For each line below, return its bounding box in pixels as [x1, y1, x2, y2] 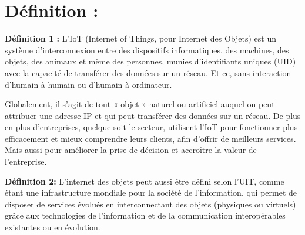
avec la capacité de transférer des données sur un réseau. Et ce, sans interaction [5, 66, 291, 79]
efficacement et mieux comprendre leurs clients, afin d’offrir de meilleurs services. [5, 132, 296, 144]
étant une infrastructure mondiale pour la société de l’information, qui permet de [5, 186, 297, 199]
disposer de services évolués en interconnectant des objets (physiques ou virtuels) [5, 197, 296, 210]
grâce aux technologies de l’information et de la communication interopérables [5, 209, 286, 222]
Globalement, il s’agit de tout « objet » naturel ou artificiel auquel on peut [5, 98, 275, 110]
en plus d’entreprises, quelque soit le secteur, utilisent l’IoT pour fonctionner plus [5, 121, 298, 133]
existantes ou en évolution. [5, 221, 100, 233]
